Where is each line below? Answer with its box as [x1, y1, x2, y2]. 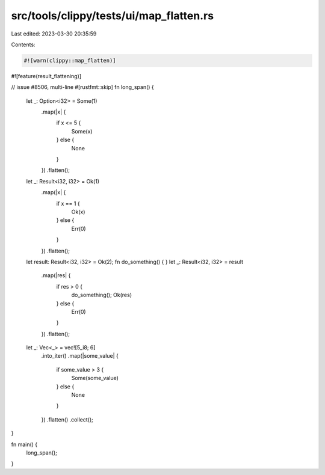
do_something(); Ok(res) [71, 292, 132, 299]
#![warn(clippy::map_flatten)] [23, 57, 117, 64]
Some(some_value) [71, 375, 119, 382]
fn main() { [11, 441, 38, 448]
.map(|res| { [41, 272, 71, 279]
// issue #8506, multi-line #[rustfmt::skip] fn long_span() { [11, 84, 155, 91]
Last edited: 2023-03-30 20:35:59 [11, 30, 97, 37]
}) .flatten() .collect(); [41, 415, 93, 423]
